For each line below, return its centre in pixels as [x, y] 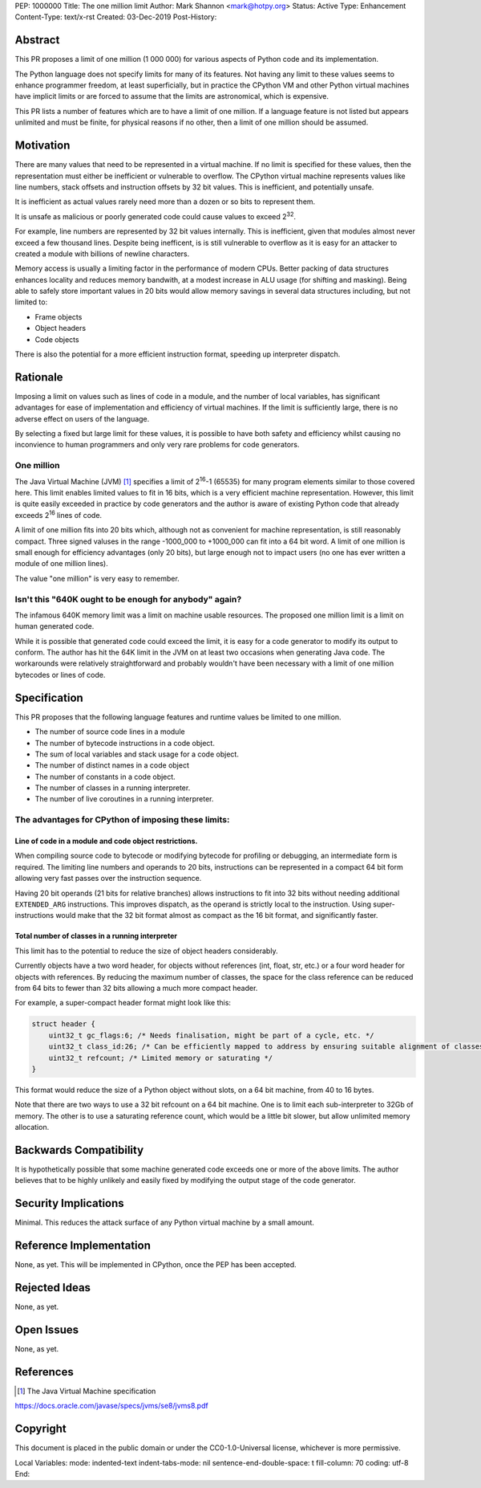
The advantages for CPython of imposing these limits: [122, 820]
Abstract [37, 40]
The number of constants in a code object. [105, 777]
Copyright [41, 1429]
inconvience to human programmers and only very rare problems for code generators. [157, 445]
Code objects [57, 339]
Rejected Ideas [53, 1288]
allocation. [32, 1127]
